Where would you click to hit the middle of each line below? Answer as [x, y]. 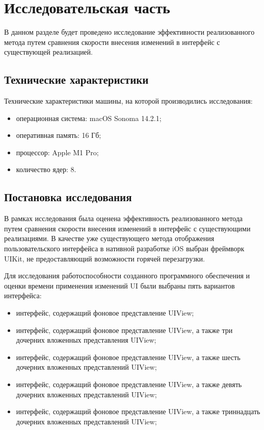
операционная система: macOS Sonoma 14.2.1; [89, 118]
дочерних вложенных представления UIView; [86, 340]
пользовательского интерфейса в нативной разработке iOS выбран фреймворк [124, 248]
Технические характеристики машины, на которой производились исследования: [128, 101]
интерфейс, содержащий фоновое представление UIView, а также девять [129, 384]
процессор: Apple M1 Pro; [57, 152]
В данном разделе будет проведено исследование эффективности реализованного [129, 32]
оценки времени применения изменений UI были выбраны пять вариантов [120, 285]
